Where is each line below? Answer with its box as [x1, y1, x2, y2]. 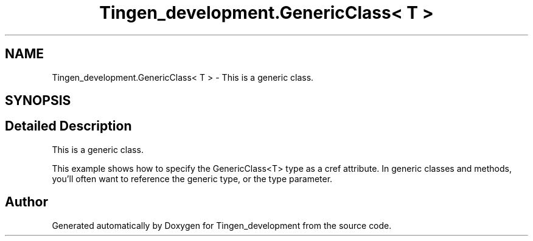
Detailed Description [5, 118, 132, 134]
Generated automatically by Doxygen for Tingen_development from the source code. [52, 220, 392, 231]
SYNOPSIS [5, 93, 71, 109]
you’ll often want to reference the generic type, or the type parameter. [52, 173, 333, 184]
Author [5, 194, 48, 210]
